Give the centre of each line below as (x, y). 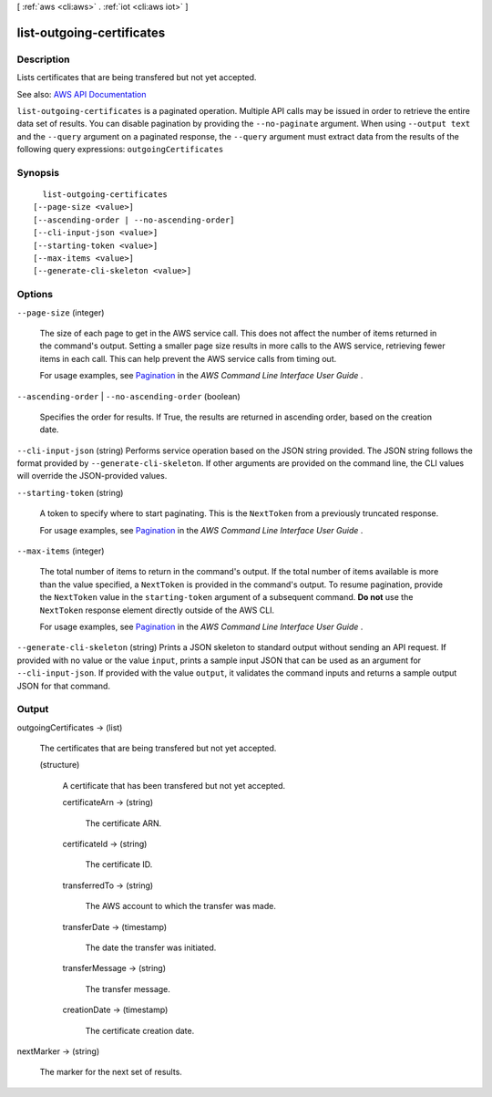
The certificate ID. (119, 864)
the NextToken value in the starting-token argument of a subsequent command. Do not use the (226, 597)
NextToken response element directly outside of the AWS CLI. (157, 610)
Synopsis (38, 172)
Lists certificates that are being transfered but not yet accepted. (137, 78)
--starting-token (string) (70, 492)
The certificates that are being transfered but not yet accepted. (158, 749)
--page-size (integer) (61, 312)
